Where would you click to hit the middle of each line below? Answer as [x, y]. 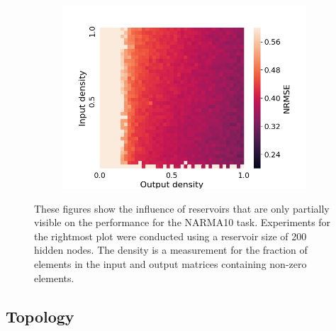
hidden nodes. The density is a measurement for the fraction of [171, 250]
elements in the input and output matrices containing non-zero [170, 263]
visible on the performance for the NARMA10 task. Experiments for [183, 222]
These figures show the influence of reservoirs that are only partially [182, 208]
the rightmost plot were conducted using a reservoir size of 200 [170, 236]
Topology [40, 316]
